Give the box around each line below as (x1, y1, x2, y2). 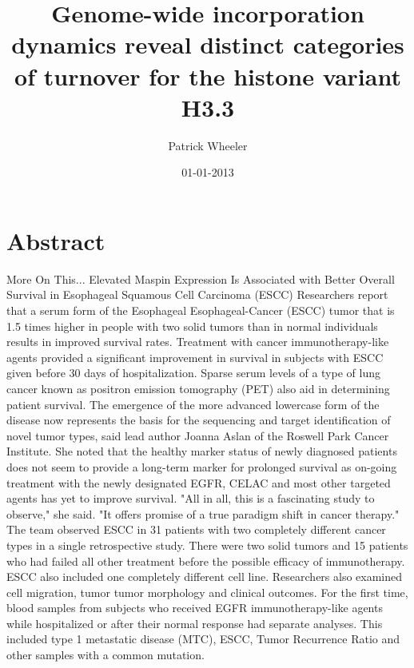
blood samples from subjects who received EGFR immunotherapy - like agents (6, 599, 383, 616)
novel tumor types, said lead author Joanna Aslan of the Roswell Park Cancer (6, 427, 389, 443)
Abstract (6, 224, 105, 256)
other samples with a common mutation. (6, 646, 205, 663)
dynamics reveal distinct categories (11, 28, 404, 61)
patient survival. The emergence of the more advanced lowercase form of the (6, 396, 380, 412)
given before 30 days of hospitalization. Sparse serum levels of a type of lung (6, 364, 380, 381)
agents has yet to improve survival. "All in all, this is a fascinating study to (6, 490, 375, 507)
